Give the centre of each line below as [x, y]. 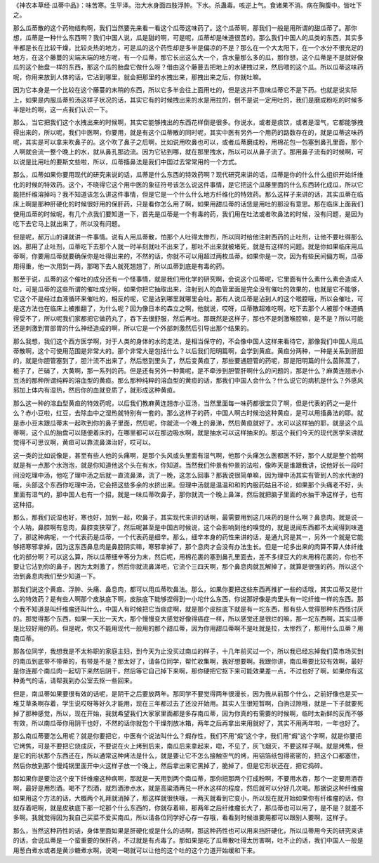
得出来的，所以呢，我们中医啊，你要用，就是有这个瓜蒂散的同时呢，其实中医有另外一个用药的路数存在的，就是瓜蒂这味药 [188, 132]
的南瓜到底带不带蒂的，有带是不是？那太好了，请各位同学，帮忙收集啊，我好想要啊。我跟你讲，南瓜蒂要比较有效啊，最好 [188, 661]
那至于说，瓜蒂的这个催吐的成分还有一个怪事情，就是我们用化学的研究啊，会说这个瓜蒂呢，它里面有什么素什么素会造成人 [188, 279]
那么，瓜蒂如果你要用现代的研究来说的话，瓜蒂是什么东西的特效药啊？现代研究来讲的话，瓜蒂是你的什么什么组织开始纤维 [188, 175]
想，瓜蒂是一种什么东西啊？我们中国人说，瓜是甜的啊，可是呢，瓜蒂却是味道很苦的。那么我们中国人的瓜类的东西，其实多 [188, 38]
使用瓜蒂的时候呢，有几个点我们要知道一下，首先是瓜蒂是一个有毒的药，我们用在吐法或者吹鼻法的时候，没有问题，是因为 [188, 213]
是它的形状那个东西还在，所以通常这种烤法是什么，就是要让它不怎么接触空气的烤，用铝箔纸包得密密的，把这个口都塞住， [188, 756]
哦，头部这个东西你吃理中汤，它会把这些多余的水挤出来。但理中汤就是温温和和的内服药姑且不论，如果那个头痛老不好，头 [188, 485]
